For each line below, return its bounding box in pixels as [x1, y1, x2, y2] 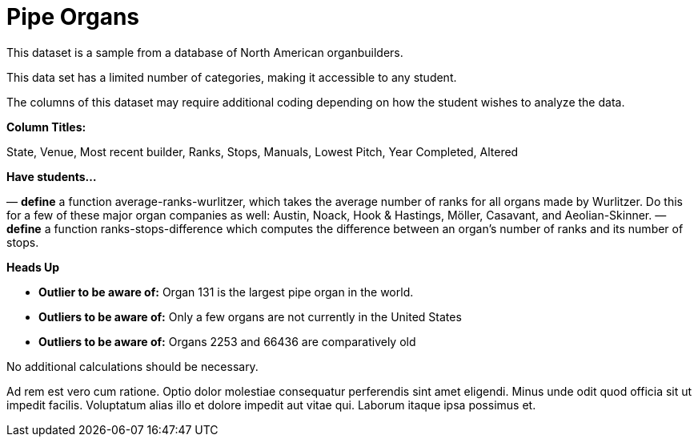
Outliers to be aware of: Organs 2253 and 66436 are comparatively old [38, 334, 416, 348]
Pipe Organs [6, 3, 140, 30]
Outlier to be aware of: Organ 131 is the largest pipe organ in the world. [38, 284, 414, 299]
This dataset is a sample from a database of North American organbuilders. [6, 45, 403, 59]
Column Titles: [6, 119, 86, 134]
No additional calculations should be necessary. [6, 359, 259, 373]
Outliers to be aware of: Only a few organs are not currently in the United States [38, 309, 462, 324]
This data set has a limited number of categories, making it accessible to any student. [6, 70, 457, 84]
